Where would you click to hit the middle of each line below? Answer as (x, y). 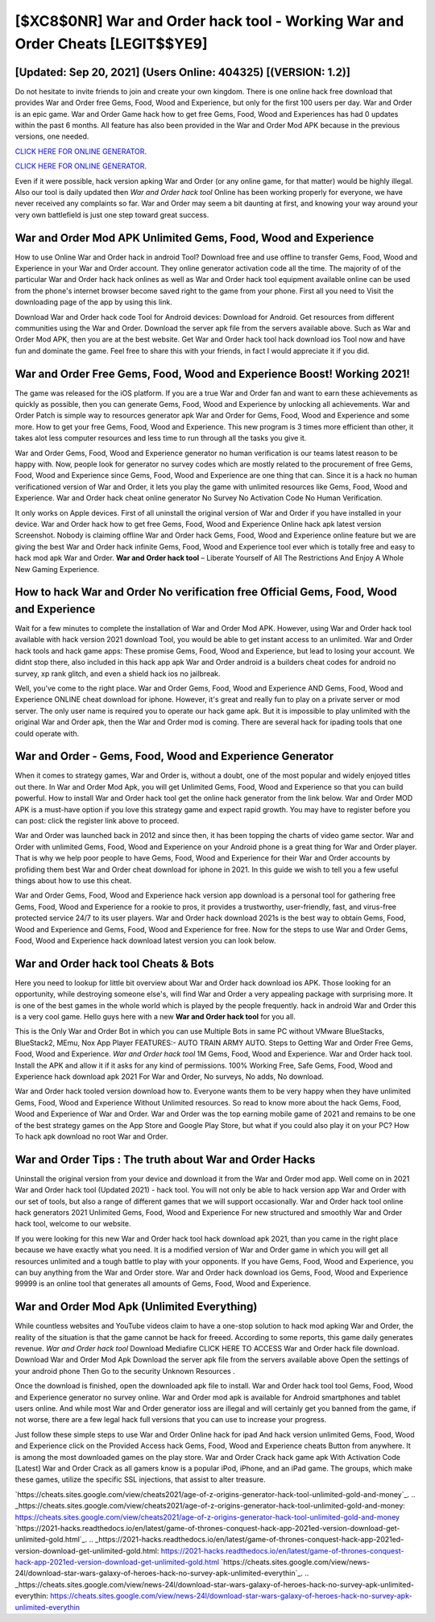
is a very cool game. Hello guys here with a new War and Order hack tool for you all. (155, 1017)
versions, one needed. (52, 136)
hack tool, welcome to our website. (73, 1224)
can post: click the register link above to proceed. (97, 821)
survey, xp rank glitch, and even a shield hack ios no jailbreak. (118, 674)
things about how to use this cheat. (73, 881)
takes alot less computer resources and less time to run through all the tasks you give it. (161, 438)
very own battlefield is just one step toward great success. (112, 214)
